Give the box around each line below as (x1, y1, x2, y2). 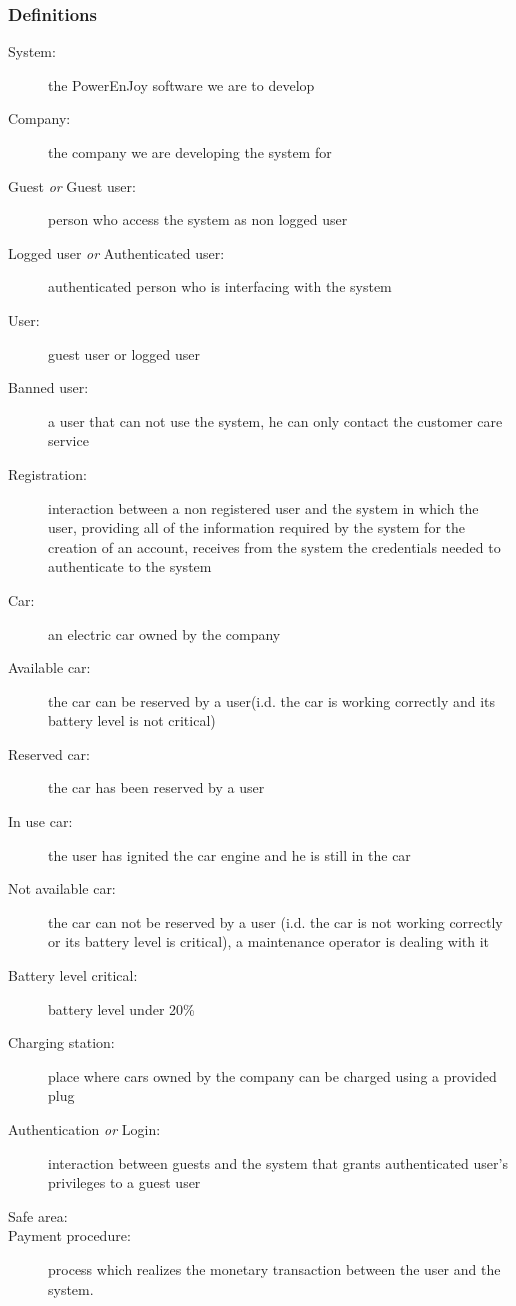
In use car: (8, 811, 73, 832)
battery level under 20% (48, 998, 195, 1019)
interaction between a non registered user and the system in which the (48, 497, 479, 518)
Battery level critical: (8, 965, 138, 986)
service (48, 430, 89, 451)
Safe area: (8, 1205, 68, 1226)
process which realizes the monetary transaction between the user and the (48, 1258, 501, 1279)
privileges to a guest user (48, 1172, 201, 1193)
